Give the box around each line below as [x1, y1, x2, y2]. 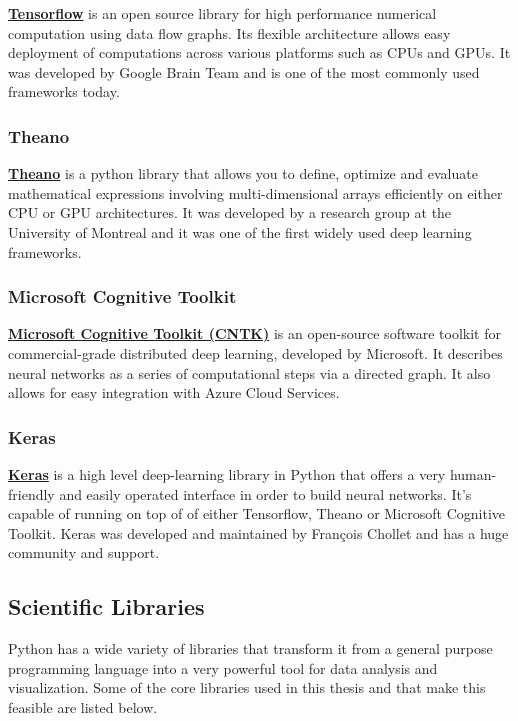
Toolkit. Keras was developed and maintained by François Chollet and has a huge [8, 522, 509, 543]
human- [449, 463, 497, 484]
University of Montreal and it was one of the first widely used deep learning [8, 221, 472, 242]
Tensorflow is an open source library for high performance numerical [8, 3, 437, 23]
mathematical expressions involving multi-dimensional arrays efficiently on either [8, 182, 503, 203]
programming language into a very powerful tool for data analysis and [8, 657, 438, 678]
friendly [8, 483, 55, 504]
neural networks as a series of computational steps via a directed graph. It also [8, 362, 491, 383]
